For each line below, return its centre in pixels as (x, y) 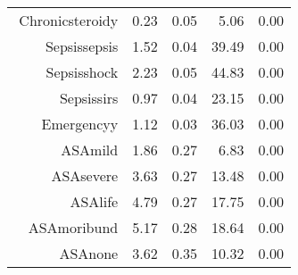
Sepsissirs (89, 98)
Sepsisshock (82, 72)
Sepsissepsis (82, 46)
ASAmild (90, 150)
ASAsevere (85, 175)
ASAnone (89, 253)
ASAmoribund (73, 227)
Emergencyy (80, 124)
